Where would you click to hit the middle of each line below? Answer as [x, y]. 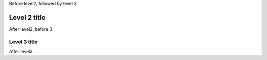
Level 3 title [23, 41]
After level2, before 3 [31, 29]
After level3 [21, 52]
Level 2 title [27, 17]
